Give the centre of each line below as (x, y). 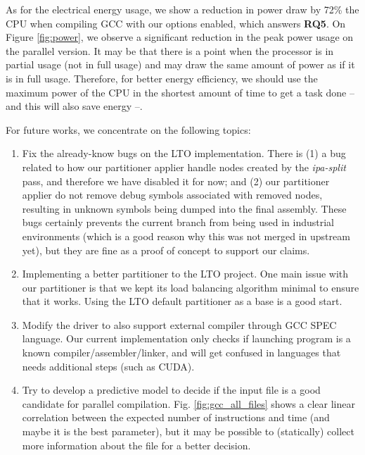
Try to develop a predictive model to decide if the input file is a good (171, 390)
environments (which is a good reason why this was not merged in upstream (186, 236)
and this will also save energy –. (74, 106)
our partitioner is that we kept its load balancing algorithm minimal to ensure (191, 287)
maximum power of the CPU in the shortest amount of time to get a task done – (180, 92)
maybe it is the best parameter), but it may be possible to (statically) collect (188, 431)
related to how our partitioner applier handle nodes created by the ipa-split (184, 167)
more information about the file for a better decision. (136, 445)
